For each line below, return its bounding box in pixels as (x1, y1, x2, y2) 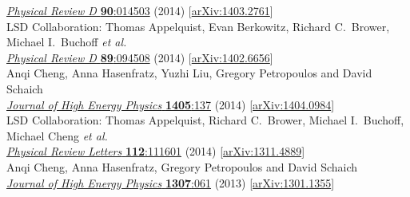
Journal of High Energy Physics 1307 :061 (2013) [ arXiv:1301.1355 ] (6, 174, 335, 191)
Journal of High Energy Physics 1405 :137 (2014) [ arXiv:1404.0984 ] (6, 96, 335, 112)
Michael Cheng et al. (6, 127, 108, 144)
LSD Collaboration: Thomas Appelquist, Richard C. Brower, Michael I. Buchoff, (6, 112, 404, 128)
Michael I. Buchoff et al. (6, 33, 127, 50)
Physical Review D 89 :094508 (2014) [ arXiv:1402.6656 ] (6, 49, 273, 65)
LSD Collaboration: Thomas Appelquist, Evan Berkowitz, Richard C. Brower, (6, 18, 390, 34)
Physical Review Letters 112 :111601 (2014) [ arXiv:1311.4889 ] (6, 143, 305, 160)
